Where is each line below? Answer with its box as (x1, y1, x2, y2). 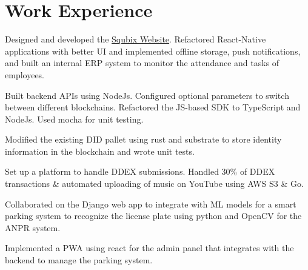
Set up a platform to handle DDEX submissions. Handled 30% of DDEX (5, 165, 275, 178)
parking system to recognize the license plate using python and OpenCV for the (5, 209, 302, 222)
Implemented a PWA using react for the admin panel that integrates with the (5, 241, 294, 254)
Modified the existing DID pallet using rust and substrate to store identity (5, 133, 282, 146)
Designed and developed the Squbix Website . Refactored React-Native (5, 33, 266, 46)
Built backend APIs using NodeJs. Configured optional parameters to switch (5, 89, 289, 101)
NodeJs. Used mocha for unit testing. (5, 112, 144, 125)
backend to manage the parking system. (5, 254, 153, 266)
